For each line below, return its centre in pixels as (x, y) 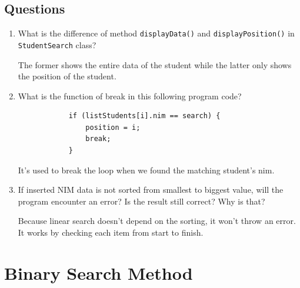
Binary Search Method (99, 272)
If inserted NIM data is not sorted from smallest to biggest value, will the (151, 190)
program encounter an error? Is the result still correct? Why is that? (141, 201)
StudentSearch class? (57, 44)
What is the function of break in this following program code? (130, 96)
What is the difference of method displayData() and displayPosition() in (156, 33)
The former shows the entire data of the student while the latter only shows (155, 64)
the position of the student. (67, 76)
